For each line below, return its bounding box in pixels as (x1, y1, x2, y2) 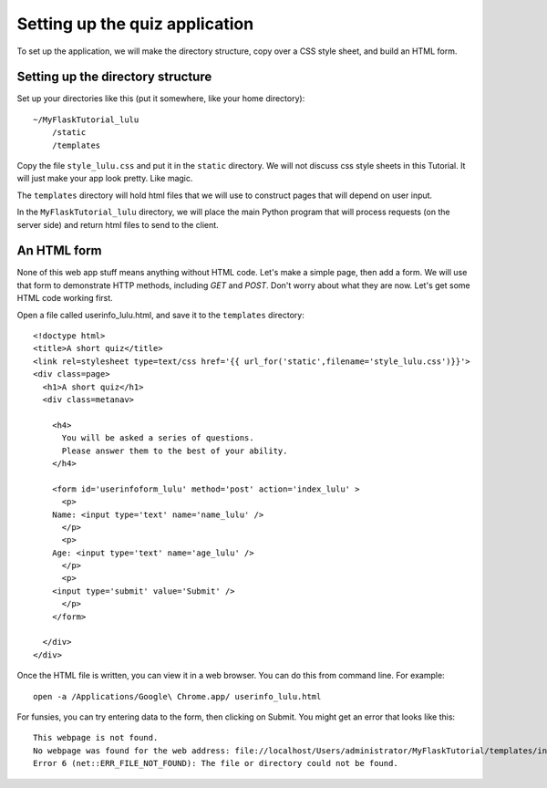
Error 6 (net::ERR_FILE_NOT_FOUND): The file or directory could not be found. (33, 758, 398, 769)
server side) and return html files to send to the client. (16, 219, 219, 230)
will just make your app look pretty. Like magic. (16, 173, 193, 184)
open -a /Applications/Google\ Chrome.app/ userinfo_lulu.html (33, 691, 322, 701)
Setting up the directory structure (16, 69, 212, 85)
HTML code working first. (16, 293, 113, 304)
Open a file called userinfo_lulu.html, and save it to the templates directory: (16, 309, 304, 320)
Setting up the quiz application (16, 14, 254, 34)
